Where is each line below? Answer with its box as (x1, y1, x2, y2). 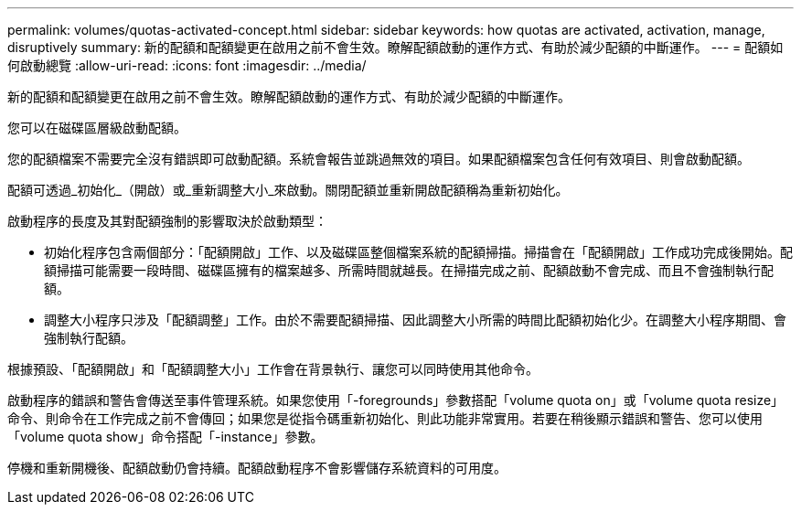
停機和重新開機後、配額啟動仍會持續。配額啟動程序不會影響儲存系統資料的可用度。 (7, 460, 507, 475)
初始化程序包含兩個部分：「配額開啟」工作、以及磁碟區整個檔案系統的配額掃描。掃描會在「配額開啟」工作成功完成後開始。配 (44, 244, 793, 260)
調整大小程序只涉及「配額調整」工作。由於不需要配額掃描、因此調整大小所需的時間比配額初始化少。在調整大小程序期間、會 (44, 312, 786, 327)
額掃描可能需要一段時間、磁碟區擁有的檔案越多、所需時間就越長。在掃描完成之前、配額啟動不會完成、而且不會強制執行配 (44, 262, 774, 278)
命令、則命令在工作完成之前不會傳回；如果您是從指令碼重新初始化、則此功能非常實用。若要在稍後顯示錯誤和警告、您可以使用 (7, 411, 763, 426)
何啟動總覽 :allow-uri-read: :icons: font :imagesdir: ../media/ (7, 58, 367, 73)
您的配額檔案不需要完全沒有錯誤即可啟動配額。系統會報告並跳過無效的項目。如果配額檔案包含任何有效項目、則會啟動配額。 (7, 151, 750, 166)
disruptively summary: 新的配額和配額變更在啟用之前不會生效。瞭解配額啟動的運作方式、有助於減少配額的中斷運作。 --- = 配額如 (7, 39, 784, 55)
